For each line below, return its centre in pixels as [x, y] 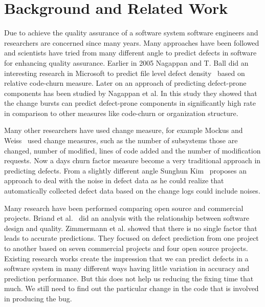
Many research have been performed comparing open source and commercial [124, 208]
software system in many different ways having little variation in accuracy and [127, 268]
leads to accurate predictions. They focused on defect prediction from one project [131, 238]
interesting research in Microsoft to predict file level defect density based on [125, 73]
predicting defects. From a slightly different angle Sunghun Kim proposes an [125, 170]
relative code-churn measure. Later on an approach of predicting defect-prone [125, 83]
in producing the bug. [38, 298]
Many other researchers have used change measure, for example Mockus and [124, 130]
